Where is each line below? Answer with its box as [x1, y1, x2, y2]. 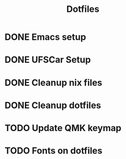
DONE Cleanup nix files [4, 77, 103, 88]
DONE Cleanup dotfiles [4, 99, 101, 111]
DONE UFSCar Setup [4, 54, 91, 66]
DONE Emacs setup [4, 31, 86, 43]
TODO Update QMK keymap [4, 122, 122, 134]
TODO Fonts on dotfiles [4, 145, 103, 157]
